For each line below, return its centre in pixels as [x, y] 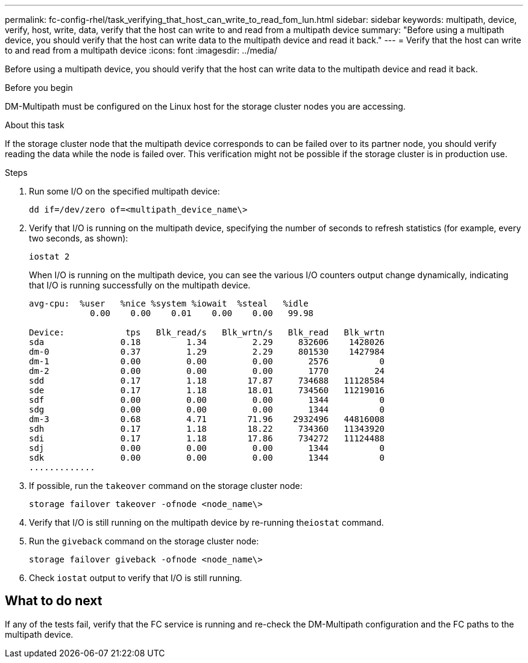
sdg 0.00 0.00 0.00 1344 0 [207, 409]
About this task [35, 125]
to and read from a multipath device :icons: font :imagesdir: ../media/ [141, 50]
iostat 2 [49, 257]
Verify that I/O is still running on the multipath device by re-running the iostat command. [206, 522]
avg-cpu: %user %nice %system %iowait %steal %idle [169, 303]
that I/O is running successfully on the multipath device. [140, 285]
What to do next [54, 601]
